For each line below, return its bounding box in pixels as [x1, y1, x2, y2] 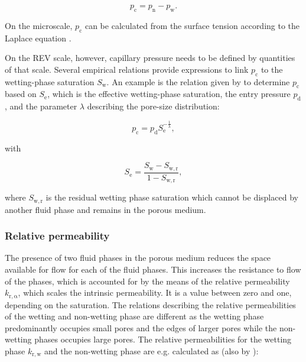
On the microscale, [5, 19, 73, 31]
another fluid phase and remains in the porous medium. [5, 203, 206, 215]
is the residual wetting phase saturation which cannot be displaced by [45, 191, 298, 203]
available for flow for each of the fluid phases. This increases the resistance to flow [5, 263, 301, 275]
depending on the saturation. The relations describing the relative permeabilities [5, 298, 296, 311]
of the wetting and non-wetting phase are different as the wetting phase [5, 310, 264, 322]
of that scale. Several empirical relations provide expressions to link [5, 63, 249, 75]
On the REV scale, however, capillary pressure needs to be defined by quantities [5, 51, 295, 64]
